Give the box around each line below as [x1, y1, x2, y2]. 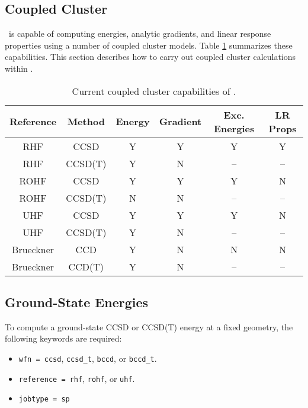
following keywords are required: [5, 332, 122, 345]
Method [67, 114, 105, 129]
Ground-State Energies [5, 292, 149, 311]
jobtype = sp [18, 395, 70, 404]
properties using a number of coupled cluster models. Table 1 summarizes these [5, 39, 293, 51]
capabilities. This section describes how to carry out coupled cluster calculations [5, 50, 296, 63]
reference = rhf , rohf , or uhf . [18, 372, 135, 384]
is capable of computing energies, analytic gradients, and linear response [8, 27, 271, 40]
